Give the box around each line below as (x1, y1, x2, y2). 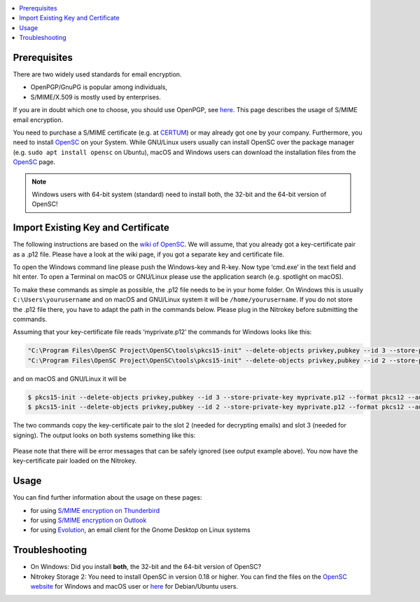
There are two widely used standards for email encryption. (13, 70, 182, 78)
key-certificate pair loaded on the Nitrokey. (13, 456, 136, 465)
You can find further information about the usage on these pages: (13, 493, 202, 502)
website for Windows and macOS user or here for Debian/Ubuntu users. (30, 582, 238, 591)
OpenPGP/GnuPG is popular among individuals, (30, 83, 168, 91)
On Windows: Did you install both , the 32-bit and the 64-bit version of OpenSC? (30, 563, 262, 571)
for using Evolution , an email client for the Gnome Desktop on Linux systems (30, 526, 251, 534)
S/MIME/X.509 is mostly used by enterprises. (30, 93, 161, 101)
